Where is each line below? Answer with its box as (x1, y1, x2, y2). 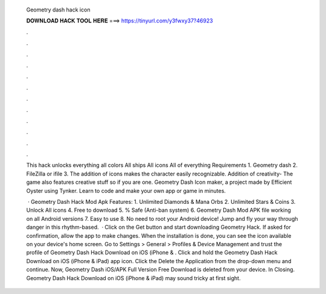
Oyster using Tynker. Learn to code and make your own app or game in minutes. (26, 187, 226, 194)
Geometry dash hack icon (26, 6, 91, 13)
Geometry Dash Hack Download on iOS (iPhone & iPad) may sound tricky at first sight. (26, 274, 241, 281)
